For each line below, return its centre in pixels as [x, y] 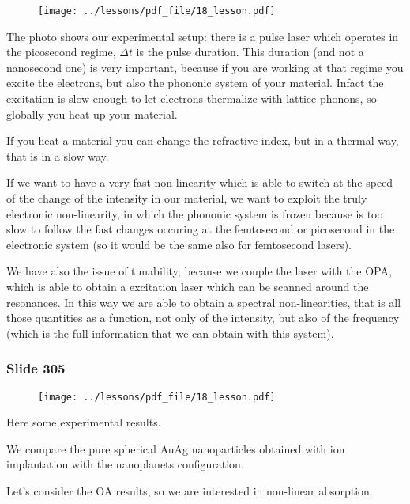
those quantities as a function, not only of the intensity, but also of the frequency [203, 318]
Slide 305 [36, 368]
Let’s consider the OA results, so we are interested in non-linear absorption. [190, 491]
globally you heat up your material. [92, 114]
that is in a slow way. [58, 155]
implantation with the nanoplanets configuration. [125, 464]
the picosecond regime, [61, 52]
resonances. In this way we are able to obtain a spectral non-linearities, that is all [204, 302]
